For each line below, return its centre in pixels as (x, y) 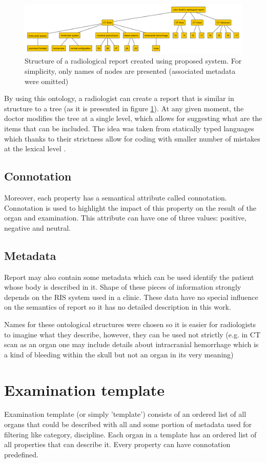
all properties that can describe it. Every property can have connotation (117, 444)
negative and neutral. (37, 227)
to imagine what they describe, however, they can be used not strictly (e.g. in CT (132, 334)
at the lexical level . (35, 148)
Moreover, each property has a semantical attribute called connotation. (116, 198)
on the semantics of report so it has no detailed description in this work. (118, 307)
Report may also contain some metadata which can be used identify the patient (129, 277)
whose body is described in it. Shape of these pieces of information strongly (123, 287)
